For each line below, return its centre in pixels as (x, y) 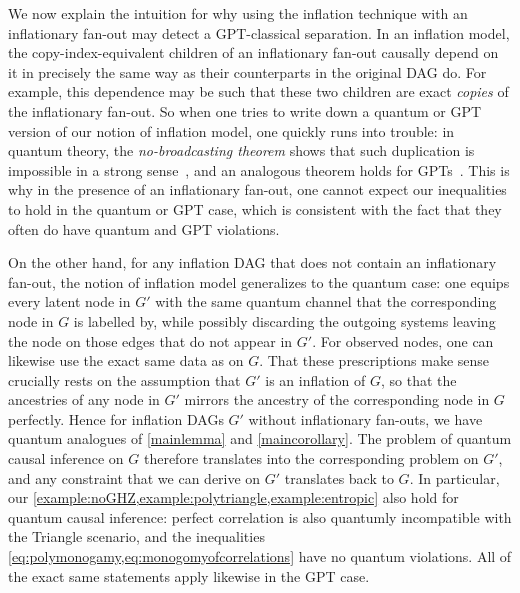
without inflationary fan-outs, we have (365, 418)
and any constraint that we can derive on (134, 477)
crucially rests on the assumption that (124, 379)
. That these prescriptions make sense (374, 360)
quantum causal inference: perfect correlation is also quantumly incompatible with (260, 516)
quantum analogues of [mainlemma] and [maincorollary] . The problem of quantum (260, 438)
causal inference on (66, 458)
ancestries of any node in (84, 399)
